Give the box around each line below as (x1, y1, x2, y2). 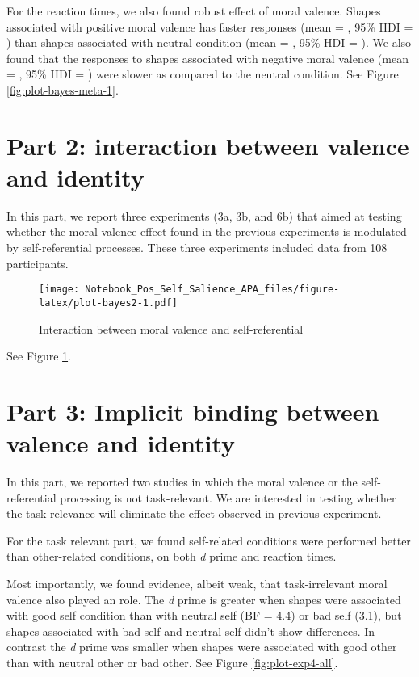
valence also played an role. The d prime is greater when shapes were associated (6, 591, 401, 608)
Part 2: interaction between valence (6, 128, 409, 162)
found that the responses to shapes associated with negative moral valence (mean (6, 49, 409, 66)
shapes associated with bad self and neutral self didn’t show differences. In (6, 622, 375, 639)
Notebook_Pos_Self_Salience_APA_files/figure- (85, 284, 340, 296)
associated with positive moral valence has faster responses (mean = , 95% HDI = (6, 18, 413, 35)
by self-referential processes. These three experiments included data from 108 (6, 239, 388, 256)
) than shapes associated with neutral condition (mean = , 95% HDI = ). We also (6, 34, 412, 51)
